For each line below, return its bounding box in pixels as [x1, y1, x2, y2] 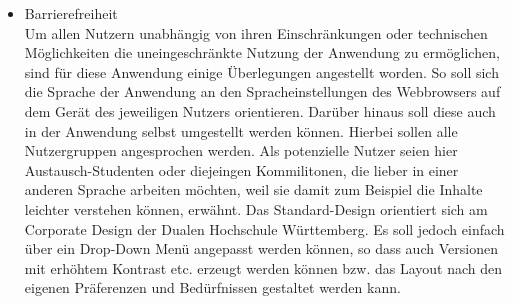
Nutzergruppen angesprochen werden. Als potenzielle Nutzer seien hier [24, 140, 458, 161]
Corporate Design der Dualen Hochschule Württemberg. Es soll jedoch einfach [24, 218, 505, 239]
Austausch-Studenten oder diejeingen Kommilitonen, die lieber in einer [24, 159, 459, 180]
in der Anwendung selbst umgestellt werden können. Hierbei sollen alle [24, 120, 458, 141]
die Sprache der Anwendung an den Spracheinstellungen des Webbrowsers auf [24, 81, 501, 102]
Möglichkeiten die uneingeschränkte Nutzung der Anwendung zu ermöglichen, [24, 42, 500, 63]
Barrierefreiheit [24, 3, 118, 23]
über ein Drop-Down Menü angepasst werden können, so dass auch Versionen [24, 238, 498, 259]
